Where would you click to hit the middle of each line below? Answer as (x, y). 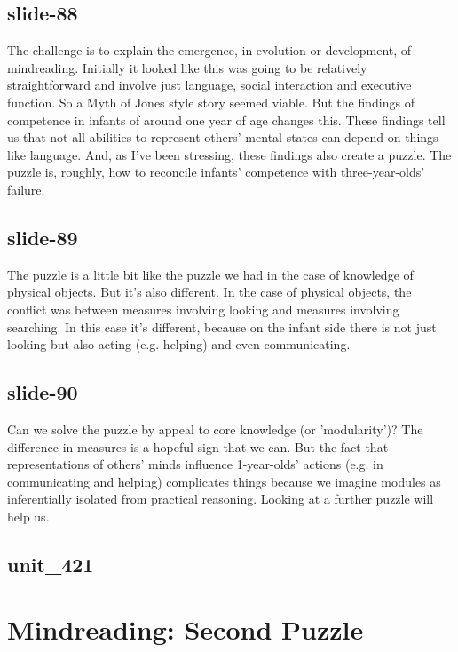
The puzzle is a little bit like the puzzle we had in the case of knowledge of (210, 274)
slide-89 (43, 237)
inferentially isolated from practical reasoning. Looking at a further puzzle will (221, 499)
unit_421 (51, 564)
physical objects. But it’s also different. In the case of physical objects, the (209, 292)
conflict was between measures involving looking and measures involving (203, 309)
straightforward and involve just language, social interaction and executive (209, 85)
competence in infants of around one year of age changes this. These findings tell (226, 119)
